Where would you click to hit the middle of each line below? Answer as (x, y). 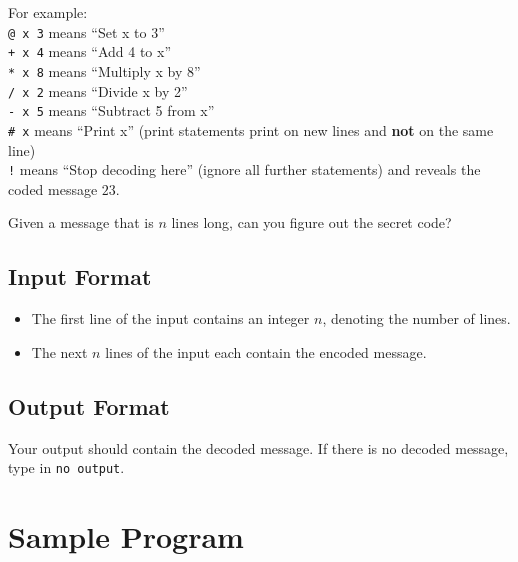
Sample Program (126, 536)
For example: (48, 12)
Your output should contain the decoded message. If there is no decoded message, (258, 447)
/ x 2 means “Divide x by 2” (98, 90)
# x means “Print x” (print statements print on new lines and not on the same (251, 129)
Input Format (80, 276)
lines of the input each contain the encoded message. (266, 351)
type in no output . (66, 467)
